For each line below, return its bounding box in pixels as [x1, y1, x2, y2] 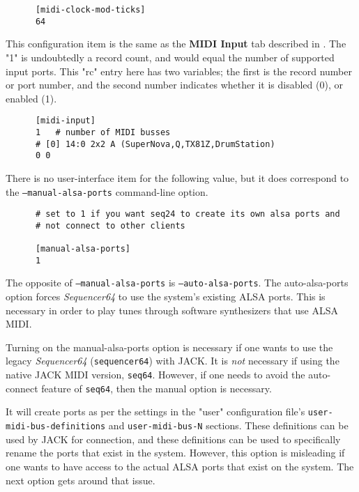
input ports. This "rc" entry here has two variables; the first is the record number [6, 63, 352, 78]
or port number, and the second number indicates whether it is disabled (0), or [6, 77, 343, 92]
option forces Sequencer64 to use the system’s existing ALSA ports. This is [6, 289, 326, 304]
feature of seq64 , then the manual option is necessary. [41, 380, 272, 395]
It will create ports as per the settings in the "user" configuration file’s [6, 404, 305, 419]
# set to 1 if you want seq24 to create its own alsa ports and [35, 209, 340, 220]
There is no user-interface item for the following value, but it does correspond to [6, 170, 349, 185]
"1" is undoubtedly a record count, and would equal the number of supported [6, 49, 335, 64]
